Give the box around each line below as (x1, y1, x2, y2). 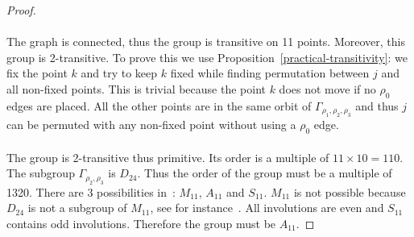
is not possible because (293, 183, 406, 200)
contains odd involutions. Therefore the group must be (6, 214, 276, 231)
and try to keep (81, 64, 158, 81)
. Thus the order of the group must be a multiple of (137, 164, 392, 181)
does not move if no (279, 80, 376, 97)
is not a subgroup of (27, 199, 127, 216)
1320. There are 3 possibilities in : (6, 183, 176, 200)
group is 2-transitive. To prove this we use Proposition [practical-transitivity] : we (6, 48, 408, 65)
